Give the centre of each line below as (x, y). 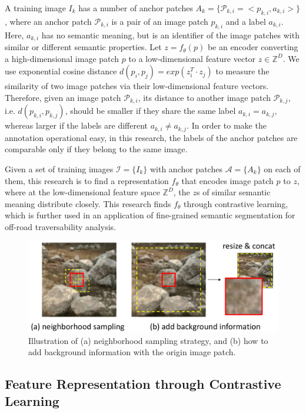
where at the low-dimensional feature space (82, 192)
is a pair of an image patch (160, 21)
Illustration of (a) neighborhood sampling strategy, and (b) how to (148, 340)
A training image (35, 8)
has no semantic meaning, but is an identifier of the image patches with (170, 35)
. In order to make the (227, 125)
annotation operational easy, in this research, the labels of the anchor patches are (151, 137)
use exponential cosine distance (61, 71)
